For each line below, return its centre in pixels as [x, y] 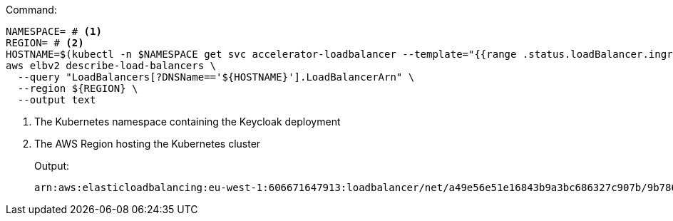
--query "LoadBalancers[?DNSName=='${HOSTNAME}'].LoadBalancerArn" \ [216, 77]
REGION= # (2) [45, 43]
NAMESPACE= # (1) [54, 31]
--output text [57, 100]
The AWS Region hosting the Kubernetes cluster [148, 144]
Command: [31, 10]
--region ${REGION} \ [78, 88]
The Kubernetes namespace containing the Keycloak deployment [187, 122]
